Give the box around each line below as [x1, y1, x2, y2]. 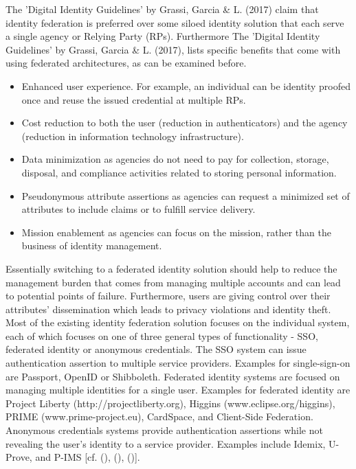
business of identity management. [21, 238, 162, 253]
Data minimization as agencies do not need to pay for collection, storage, [21, 152, 329, 166]
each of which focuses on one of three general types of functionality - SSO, [5, 328, 318, 343]
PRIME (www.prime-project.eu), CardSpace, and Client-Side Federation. [5, 409, 313, 424]
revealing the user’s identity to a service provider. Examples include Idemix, [5, 436, 326, 450]
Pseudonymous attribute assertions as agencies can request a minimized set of [21, 188, 350, 203]
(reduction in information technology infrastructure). [21, 128, 244, 143]
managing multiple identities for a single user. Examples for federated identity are [5, 382, 351, 397]
